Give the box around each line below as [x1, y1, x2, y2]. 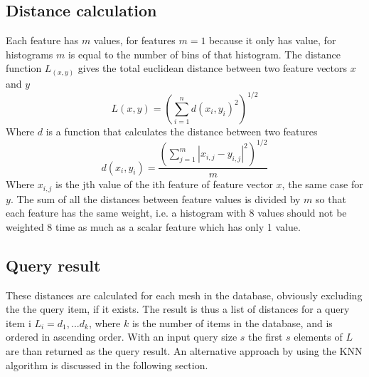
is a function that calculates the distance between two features [46, 124, 318, 138]
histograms [6, 46, 53, 61]
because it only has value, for [209, 33, 336, 48]
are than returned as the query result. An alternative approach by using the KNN [6, 343, 363, 358]
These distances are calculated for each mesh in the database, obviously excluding [6, 287, 363, 302]
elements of [294, 329, 343, 344]
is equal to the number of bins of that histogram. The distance [68, 46, 341, 61]
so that [316, 191, 346, 206]
